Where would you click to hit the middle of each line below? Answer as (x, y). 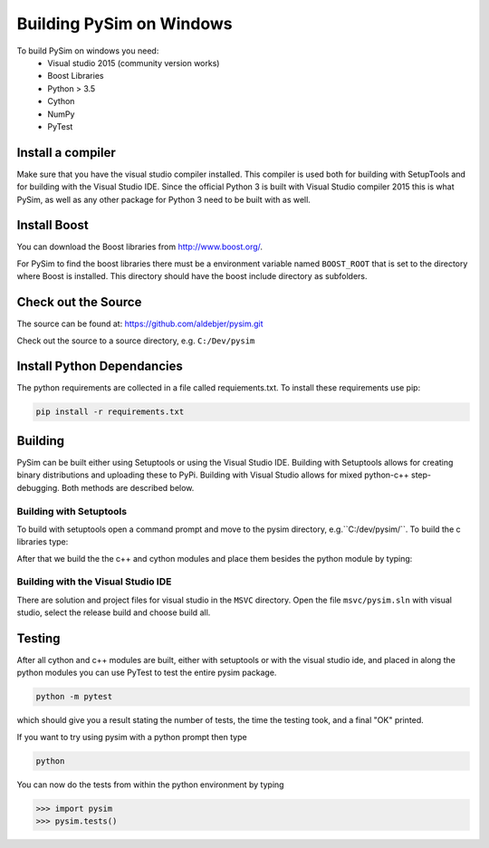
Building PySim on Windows (125, 24)
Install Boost (53, 225)
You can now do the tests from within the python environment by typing (150, 785)
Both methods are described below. (128, 487)
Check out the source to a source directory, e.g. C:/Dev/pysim (136, 341)
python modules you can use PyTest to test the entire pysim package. (147, 673)
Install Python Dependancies (100, 366)
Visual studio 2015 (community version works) (134, 63)
